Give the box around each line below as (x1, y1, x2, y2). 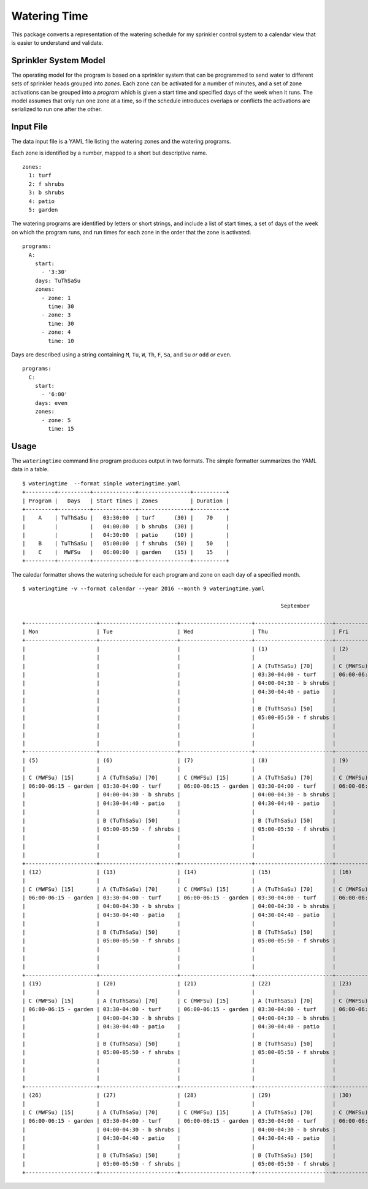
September (280, 602, 310, 609)
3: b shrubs (28, 189, 64, 196)
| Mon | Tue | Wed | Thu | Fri (22, 628, 349, 635)
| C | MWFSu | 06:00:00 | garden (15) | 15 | (22, 548, 229, 555)
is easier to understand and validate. (11, 39, 104, 46)
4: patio (28, 198, 55, 205)
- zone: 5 (41, 417, 71, 423)
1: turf (28, 172, 52, 179)
